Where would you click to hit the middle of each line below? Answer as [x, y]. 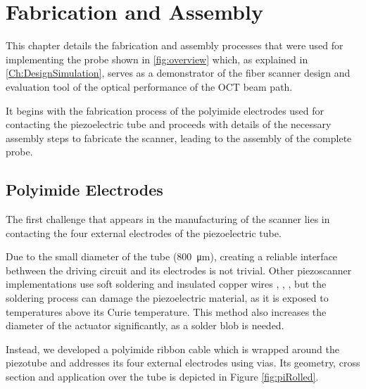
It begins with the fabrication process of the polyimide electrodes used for [165, 110]
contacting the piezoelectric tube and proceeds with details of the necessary [169, 124]
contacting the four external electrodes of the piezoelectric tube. [144, 232]
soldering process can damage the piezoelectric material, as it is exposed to [167, 298]
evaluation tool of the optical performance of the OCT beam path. [149, 86]
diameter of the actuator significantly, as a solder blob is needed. [145, 325]
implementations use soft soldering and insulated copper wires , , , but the [166, 284]
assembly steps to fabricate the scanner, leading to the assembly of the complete [179, 138]
